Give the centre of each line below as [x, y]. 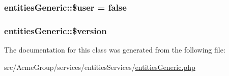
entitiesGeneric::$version [55, 30]
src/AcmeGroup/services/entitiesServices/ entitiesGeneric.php [100, 67]
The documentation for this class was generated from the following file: [115, 50]
